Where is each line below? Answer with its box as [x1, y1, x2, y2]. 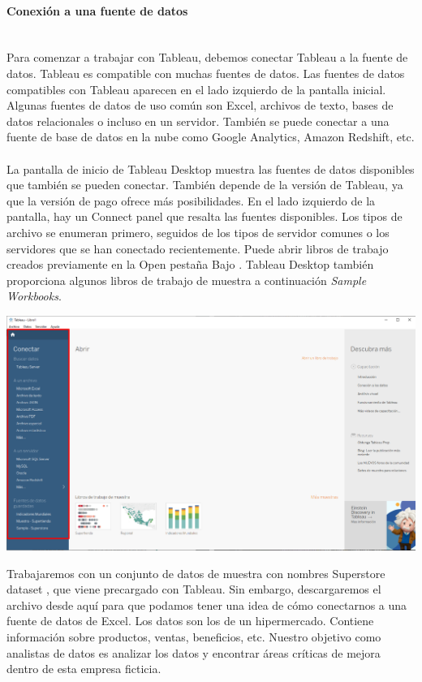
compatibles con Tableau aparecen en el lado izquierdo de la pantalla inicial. [6, 80, 386, 97]
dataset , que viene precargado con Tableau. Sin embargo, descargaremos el [6, 581, 381, 598]
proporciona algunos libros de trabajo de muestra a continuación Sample [6, 271, 367, 288]
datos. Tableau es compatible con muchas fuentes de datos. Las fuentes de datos [6, 64, 405, 81]
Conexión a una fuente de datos [6, 2, 188, 19]
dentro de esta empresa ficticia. [6, 660, 161, 677]
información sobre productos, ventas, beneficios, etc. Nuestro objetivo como [6, 628, 381, 645]
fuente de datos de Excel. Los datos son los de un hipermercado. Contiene [6, 612, 374, 629]
